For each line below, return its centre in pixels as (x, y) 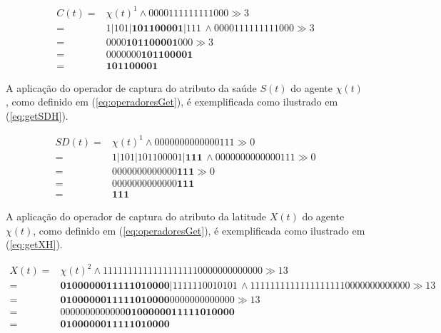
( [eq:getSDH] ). (37, 115)
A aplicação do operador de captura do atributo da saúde (131, 87)
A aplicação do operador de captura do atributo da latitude (136, 216)
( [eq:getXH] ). (34, 244)
